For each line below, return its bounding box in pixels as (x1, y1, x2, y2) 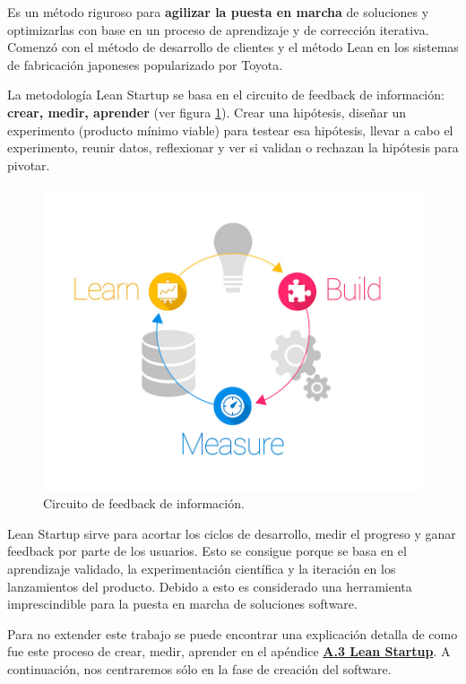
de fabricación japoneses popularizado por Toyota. (7, 55, 283, 74)
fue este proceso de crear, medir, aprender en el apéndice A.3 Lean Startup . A (7, 642, 451, 661)
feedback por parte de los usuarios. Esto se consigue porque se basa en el (7, 541, 407, 560)
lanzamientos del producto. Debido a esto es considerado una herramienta (7, 576, 412, 595)
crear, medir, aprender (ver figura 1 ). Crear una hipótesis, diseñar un (7, 102, 407, 121)
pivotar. (7, 155, 50, 174)
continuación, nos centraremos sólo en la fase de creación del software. (7, 659, 392, 678)
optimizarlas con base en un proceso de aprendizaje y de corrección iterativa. (7, 20, 429, 39)
